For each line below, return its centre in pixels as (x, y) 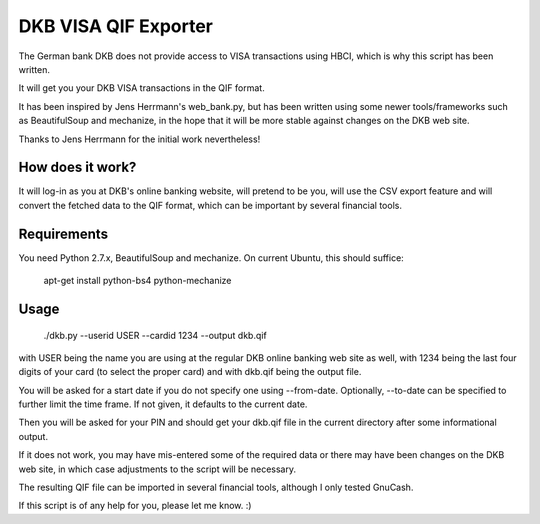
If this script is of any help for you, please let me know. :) (135, 506)
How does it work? (77, 167)
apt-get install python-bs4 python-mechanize (137, 281)
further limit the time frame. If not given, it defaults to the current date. (163, 404)
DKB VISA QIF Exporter (116, 26)
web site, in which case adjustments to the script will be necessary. (157, 469)
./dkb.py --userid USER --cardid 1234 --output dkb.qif (155, 335)
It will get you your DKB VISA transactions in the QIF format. (141, 88)
